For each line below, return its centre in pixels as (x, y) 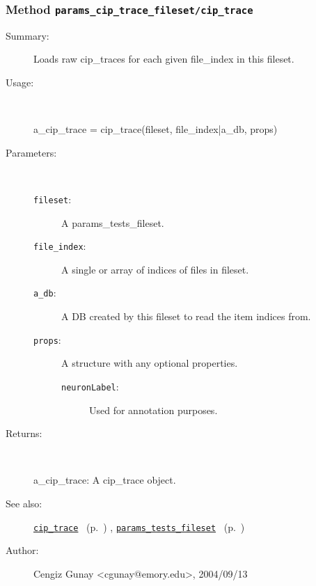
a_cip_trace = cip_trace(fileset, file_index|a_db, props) (156, 129)
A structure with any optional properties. (150, 363)
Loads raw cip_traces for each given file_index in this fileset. (164, 59)
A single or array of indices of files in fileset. (155, 269)
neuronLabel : (90, 386)
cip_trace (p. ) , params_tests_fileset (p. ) (139, 526)
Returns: (24, 433)
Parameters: (31, 152)
